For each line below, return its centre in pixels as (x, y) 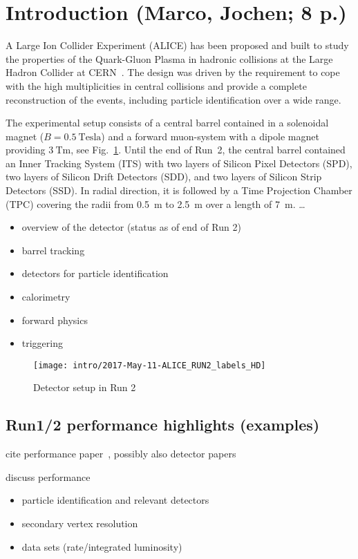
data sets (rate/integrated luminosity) (102, 546)
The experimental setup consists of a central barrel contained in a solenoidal (167, 123)
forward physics (55, 320)
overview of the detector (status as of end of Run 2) (131, 227)
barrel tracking (53, 250)
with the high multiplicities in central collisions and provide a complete (156, 85)
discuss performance (48, 476)
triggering (43, 343)
